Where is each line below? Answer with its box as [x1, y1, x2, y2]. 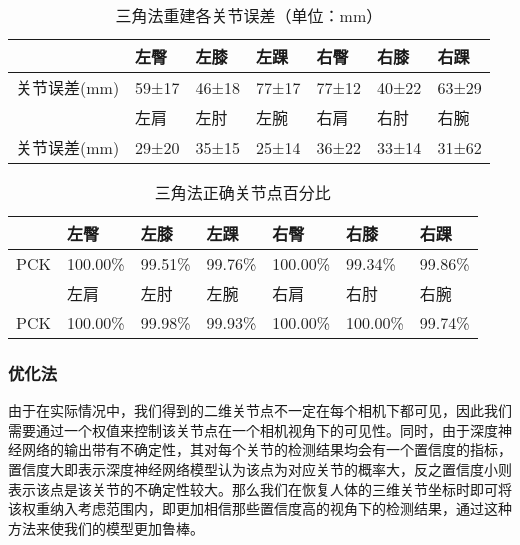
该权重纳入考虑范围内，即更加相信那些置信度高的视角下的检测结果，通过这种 [8, 498, 512, 519]
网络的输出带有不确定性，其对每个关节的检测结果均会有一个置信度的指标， [21, 439, 512, 460]
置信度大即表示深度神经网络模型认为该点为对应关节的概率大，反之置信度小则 [8, 459, 512, 479]
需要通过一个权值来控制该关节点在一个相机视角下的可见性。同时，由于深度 [8, 419, 498, 440]
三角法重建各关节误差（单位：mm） [115, 4, 383, 27]
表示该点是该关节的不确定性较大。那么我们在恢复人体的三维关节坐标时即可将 [8, 478, 512, 499]
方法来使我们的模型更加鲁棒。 [8, 517, 204, 538]
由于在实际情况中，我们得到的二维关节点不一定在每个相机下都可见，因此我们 [8, 400, 512, 421]
